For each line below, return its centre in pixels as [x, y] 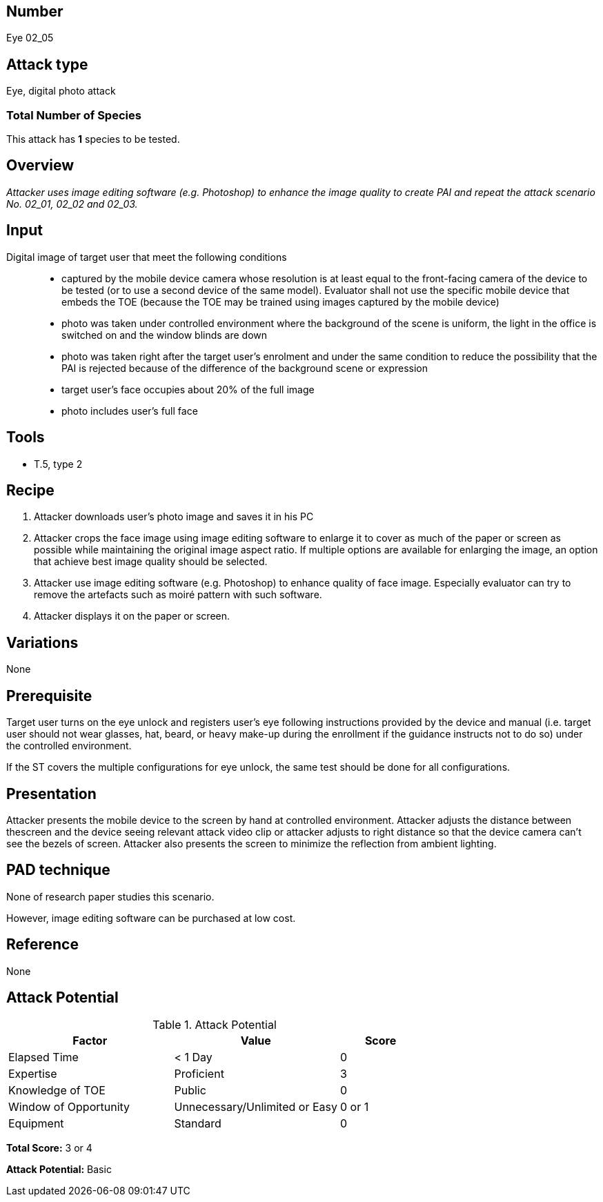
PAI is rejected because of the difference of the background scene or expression [245, 368]
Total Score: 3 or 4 [49, 1148]
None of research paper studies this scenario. [110, 896]
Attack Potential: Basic [59, 1170]
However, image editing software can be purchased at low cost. [151, 918]
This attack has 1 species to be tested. [93, 139]
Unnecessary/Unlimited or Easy [256, 1107]
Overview [40, 166]
